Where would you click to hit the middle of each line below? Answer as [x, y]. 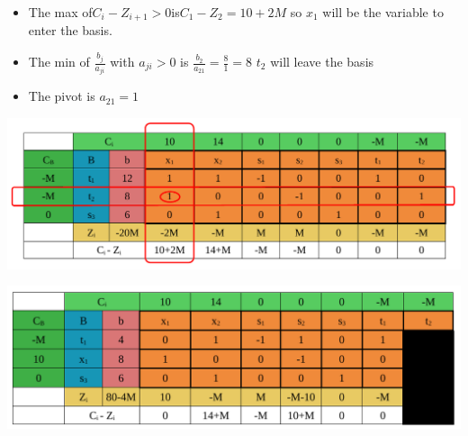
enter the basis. [70, 30]
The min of [59, 61]
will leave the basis [322, 61]
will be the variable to [383, 12]
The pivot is [62, 96]
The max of [60, 12]
